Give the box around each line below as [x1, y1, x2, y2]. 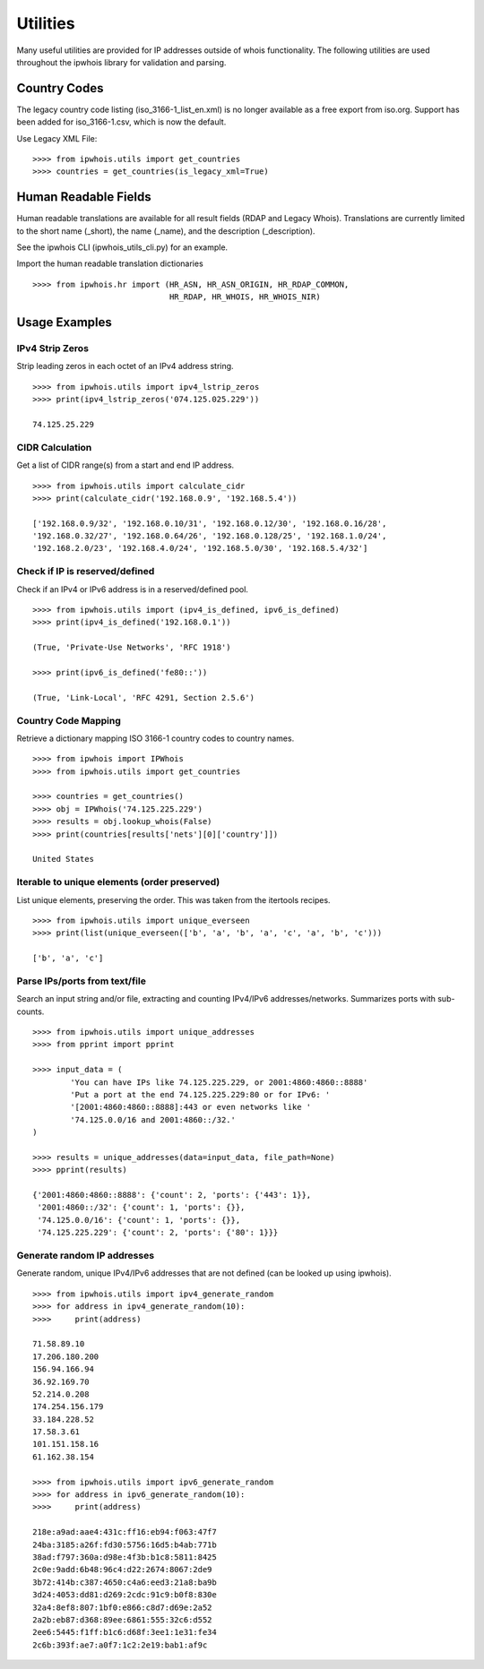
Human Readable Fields [16, 189, 151, 205]
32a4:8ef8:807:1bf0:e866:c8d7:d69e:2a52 [32, 1602, 212, 1613]
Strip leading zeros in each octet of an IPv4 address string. [16, 361, 234, 372]
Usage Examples [16, 314, 112, 331]
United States [32, 854, 94, 865]
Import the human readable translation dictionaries [16, 258, 203, 269]
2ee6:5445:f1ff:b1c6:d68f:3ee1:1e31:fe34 [32, 1627, 217, 1638]
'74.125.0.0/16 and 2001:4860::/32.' [70, 1114, 237, 1124]
